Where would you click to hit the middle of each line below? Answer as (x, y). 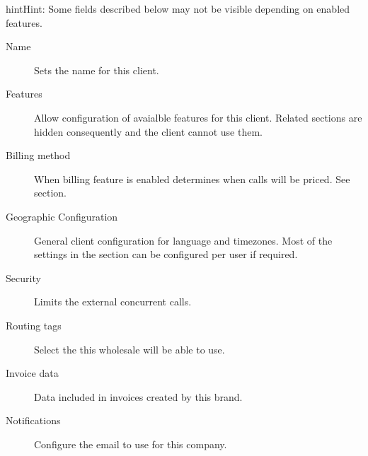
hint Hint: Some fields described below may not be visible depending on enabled (178, 8)
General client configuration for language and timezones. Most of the (183, 240)
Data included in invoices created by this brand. (138, 396)
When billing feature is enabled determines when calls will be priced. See (192, 179)
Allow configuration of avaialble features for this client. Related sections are (198, 117)
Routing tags (34, 325)
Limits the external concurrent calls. (113, 302)
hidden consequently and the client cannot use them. (148, 131)
